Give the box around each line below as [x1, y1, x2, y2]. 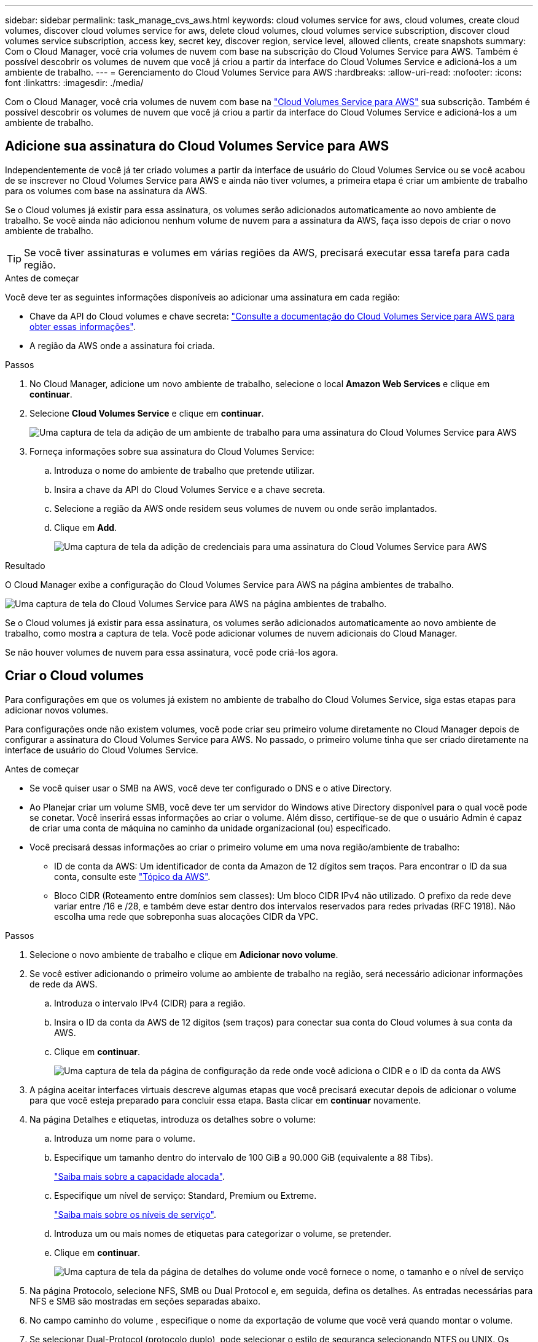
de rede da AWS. [29, 978, 98, 989]
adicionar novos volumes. [5, 704, 109, 715]
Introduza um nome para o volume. [54, 1132, 196, 1144]
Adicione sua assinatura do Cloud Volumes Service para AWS [5, 138, 389, 154]
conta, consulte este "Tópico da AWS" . [54, 871, 211, 882]
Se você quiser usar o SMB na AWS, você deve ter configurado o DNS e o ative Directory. [29, 782, 392, 793]
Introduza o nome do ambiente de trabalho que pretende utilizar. [54, 465, 315, 476]
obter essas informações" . [29, 321, 136, 332]
